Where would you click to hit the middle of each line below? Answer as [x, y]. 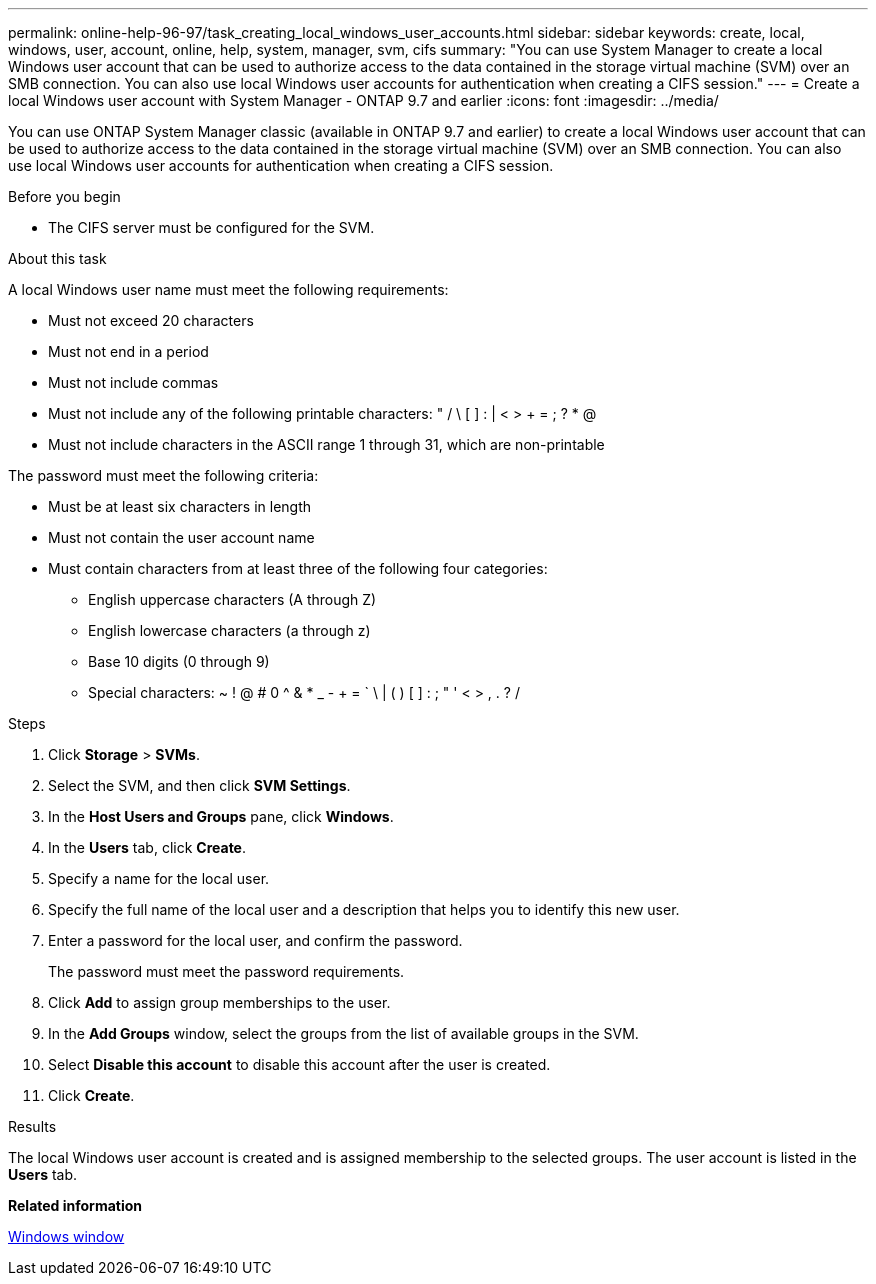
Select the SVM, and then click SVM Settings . [199, 785]
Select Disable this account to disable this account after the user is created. [299, 1064]
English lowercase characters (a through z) [229, 630]
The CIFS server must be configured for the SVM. [211, 227]
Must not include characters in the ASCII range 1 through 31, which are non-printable [326, 444]
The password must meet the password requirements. [226, 971]
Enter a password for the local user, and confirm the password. [255, 940]
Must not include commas [133, 382]
